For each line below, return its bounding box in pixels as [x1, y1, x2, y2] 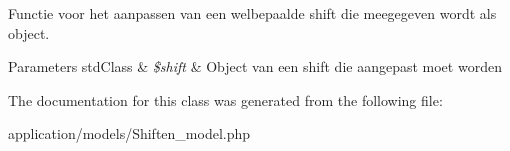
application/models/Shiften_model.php [8, 123, 251, 144]
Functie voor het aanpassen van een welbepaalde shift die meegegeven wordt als [8, 3, 497, 23]
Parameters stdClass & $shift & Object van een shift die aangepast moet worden [8, 56, 502, 77]
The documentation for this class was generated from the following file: [8, 89, 443, 110]
